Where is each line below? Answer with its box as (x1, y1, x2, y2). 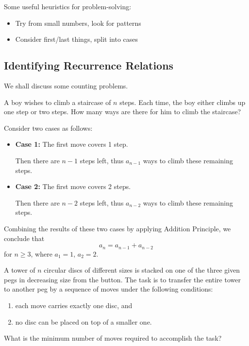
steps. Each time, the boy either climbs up (119, 97, 246, 107)
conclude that (4, 233, 45, 243)
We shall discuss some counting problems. (4, 80, 128, 90)
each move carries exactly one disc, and (15, 300, 133, 310)
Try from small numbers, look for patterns (15, 17, 141, 28)
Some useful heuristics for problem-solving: (4, 1, 132, 11)
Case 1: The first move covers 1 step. (15, 139, 128, 149)
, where (31, 248, 52, 259)
